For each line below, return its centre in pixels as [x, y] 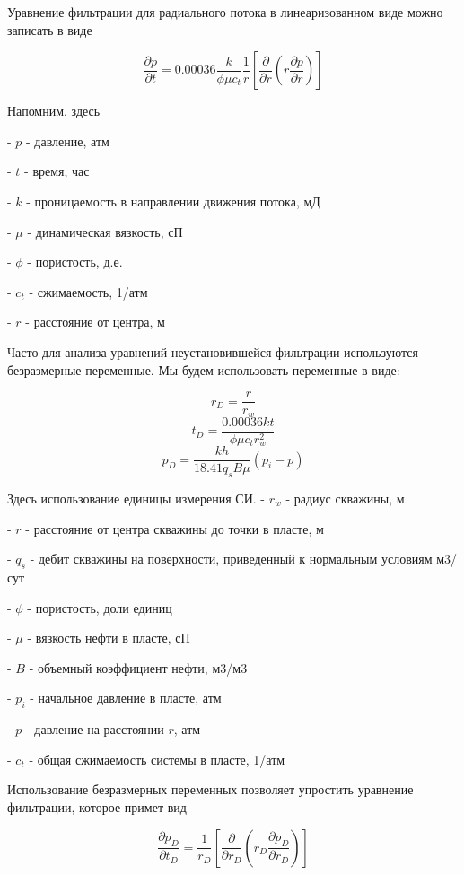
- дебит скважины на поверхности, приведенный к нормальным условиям [231, 559]
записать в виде [50, 29]
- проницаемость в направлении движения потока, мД [173, 201]
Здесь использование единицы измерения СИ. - [136, 499]
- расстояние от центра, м [95, 322]
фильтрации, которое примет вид [97, 806]
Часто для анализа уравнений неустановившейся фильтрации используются [213, 351]
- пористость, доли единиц [100, 607]
